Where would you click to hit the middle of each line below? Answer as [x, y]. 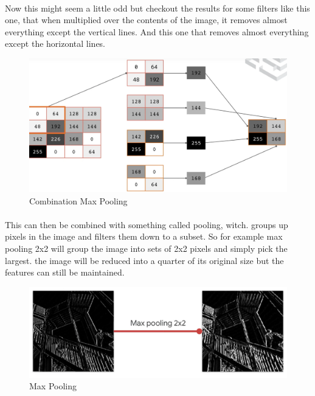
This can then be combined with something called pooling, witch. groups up [147, 224]
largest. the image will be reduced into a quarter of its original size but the [144, 260]
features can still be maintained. [65, 272]
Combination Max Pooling [78, 200]
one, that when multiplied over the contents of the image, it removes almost [146, 20]
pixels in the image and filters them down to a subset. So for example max [144, 236]
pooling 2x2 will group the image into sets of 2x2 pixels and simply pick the [146, 248]
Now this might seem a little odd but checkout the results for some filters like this [157, 8]
